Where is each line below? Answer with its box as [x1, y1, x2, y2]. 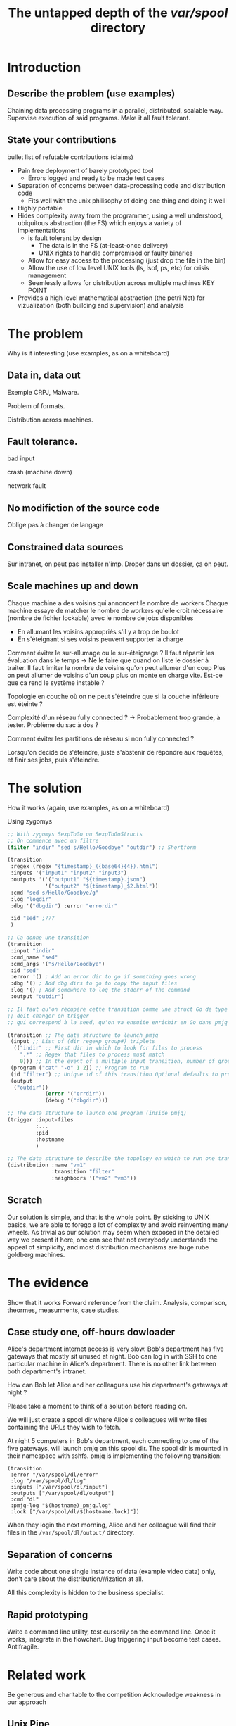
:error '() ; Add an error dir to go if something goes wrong [10, 974, 197, 981]
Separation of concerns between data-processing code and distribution [17, 181, 226, 189]
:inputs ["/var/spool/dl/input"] [10, 1484, 109, 1491]
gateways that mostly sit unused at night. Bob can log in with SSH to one [7, 1352, 218, 1361]
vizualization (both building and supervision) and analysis [17, 301, 184, 309]
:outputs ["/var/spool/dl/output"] [10, 1490, 114, 1497]
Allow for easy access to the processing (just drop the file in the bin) [27, 256, 226, 265]
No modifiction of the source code [7, 502, 160, 514]
